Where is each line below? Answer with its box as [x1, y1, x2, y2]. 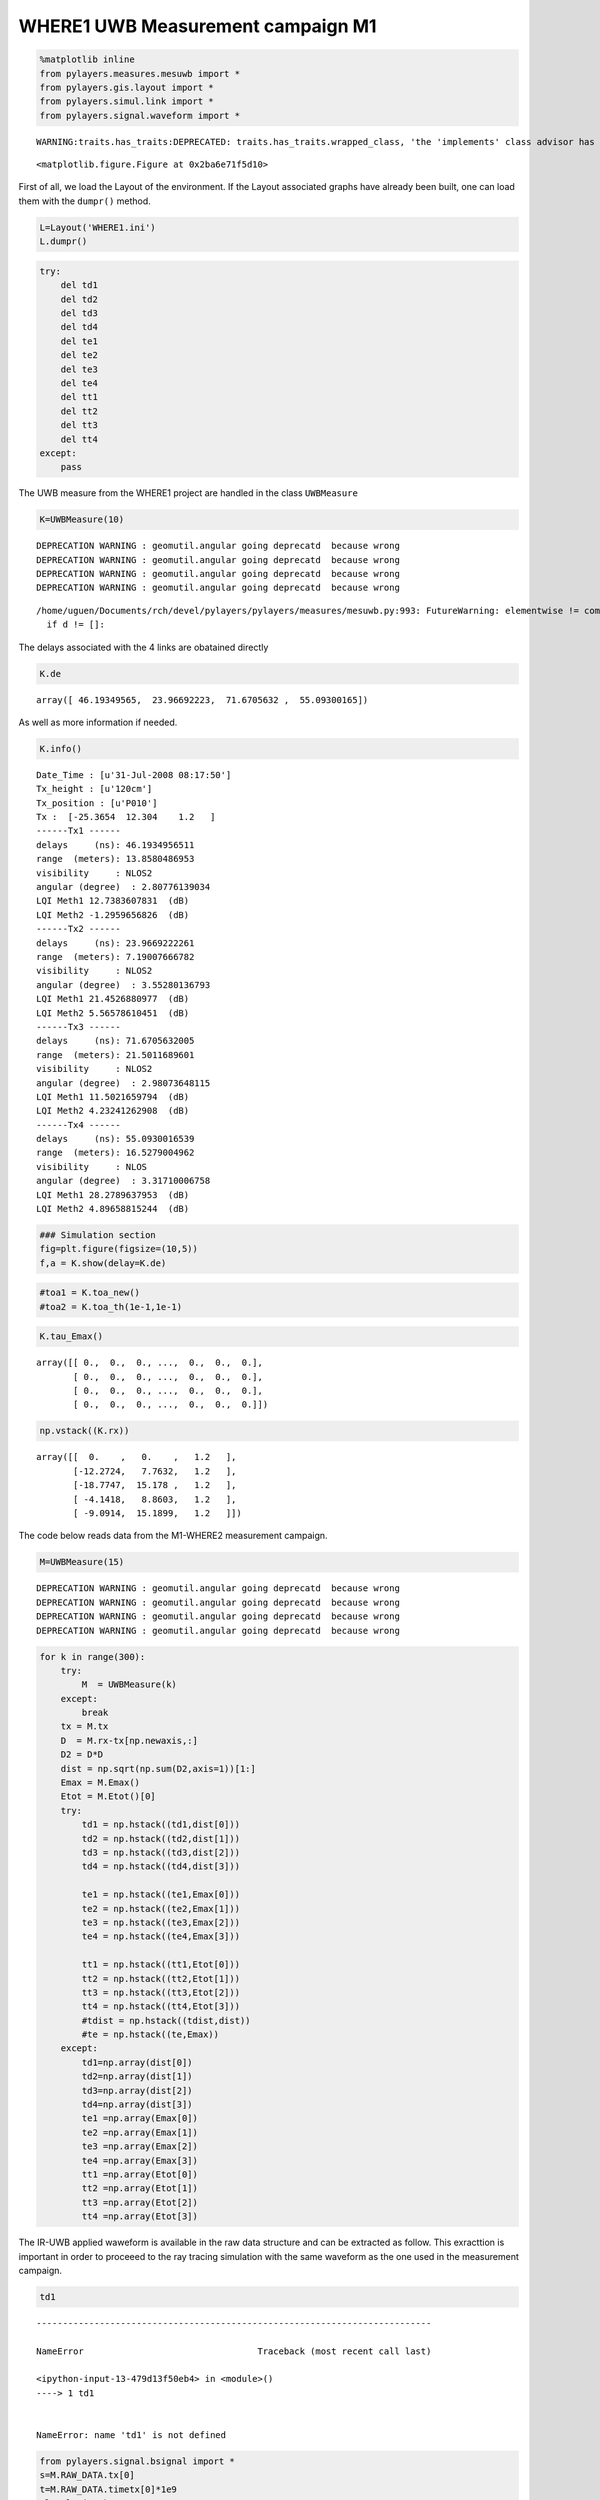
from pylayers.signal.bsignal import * [39, 2456, 235, 2467]
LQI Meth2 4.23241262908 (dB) [36, 1105, 190, 1117]
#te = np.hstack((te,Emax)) [81, 2029, 220, 2040]
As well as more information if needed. [18, 716, 178, 728]
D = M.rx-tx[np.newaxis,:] [60, 1735, 199, 1746]
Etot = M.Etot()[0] [60, 1791, 157, 1802]
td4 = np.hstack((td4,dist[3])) [81, 1861, 240, 1872]
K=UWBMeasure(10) [39, 514, 125, 525]
